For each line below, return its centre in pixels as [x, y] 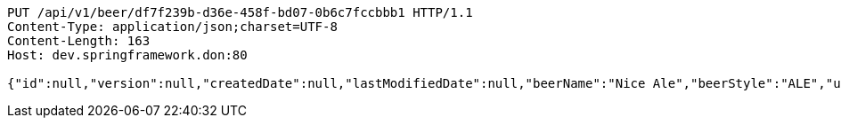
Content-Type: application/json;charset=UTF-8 [172, 27]
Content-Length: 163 [79, 41]
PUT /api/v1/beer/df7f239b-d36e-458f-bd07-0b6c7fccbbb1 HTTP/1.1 [240, 12]
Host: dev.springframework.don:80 [127, 55]
